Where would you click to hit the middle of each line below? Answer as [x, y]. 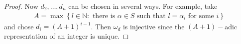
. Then [101, 26]
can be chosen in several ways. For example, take [143, 6]
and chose [19, 26]
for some [201, 16]
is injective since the [154, 26]
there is [104, 16]
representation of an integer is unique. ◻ [66, 35]
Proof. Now [21, 6]
